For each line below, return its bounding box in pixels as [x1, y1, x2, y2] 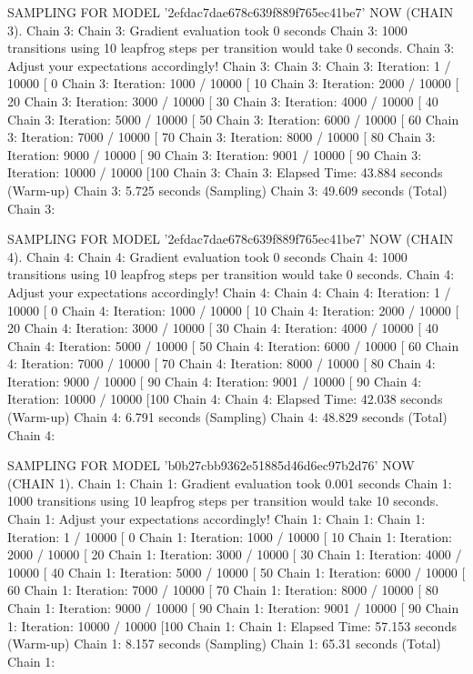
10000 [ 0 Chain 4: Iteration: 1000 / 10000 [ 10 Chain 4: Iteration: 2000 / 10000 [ [7, 300, 459, 319]
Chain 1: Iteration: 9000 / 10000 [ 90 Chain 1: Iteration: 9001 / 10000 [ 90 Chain [7, 599, 459, 617]
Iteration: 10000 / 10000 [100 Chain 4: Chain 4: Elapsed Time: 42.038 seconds [7, 389, 443, 408]
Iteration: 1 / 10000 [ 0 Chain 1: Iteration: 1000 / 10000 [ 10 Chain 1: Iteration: [7, 527, 452, 546]
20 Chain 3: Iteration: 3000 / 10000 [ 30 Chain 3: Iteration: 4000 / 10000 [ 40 [7, 91, 438, 110]
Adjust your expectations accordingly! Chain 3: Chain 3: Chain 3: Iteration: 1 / [7, 55, 451, 75]
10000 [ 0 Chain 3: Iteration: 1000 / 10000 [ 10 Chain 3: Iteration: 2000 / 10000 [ [7, 74, 459, 93]
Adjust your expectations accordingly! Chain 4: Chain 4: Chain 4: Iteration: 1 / [7, 282, 451, 301]
